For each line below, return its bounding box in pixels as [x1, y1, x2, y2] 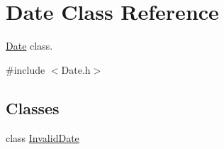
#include [6, 62, 45, 77]
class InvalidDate [6, 130, 79, 145]
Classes [6, 96, 60, 118]
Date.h [61, 62, 91, 77]
